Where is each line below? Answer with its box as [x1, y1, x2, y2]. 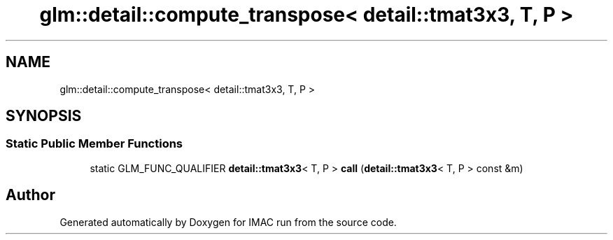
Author [6, 186, 55, 204]
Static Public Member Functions [6, 136, 183, 151]
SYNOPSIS [6, 107, 82, 125]
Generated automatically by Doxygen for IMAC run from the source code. [59, 216, 397, 228]
